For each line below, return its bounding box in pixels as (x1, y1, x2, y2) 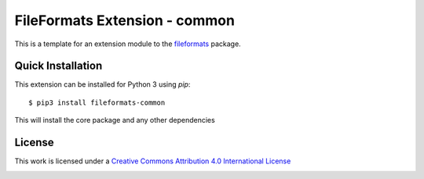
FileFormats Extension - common (14, 12, 236, 29)
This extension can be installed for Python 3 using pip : (14, 80, 191, 89)
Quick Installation (14, 59, 103, 73)
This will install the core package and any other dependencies (14, 116, 215, 125)
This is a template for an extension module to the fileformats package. (14, 39, 241, 48)
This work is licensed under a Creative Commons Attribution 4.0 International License (14, 156, 291, 166)
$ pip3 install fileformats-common (28, 98, 166, 107)
